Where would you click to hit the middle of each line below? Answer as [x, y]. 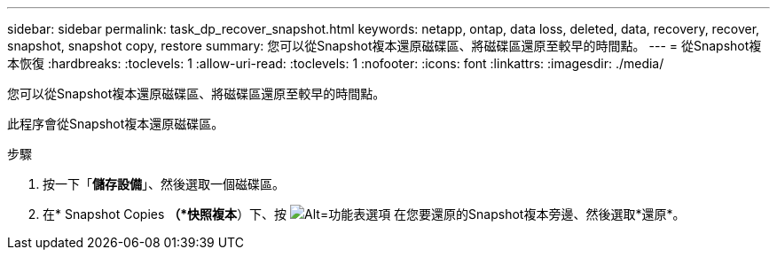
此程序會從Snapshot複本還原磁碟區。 [116, 124]
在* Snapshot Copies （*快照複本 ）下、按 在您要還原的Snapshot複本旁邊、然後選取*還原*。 [364, 214]
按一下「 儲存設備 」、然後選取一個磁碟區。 [164, 184]
